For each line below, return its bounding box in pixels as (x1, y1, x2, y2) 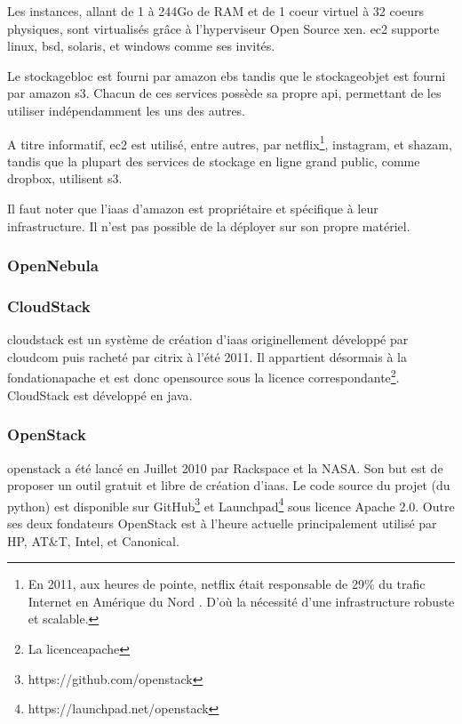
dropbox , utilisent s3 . (7, 169, 123, 188)
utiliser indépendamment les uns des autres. (7, 101, 246, 119)
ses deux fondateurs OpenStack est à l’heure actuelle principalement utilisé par (7, 513, 437, 532)
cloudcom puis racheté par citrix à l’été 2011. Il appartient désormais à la (7, 347, 407, 366)
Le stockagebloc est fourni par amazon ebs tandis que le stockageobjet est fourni (7, 66, 446, 84)
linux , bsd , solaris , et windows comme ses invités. (7, 36, 275, 55)
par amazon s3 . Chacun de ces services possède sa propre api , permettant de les (7, 84, 442, 102)
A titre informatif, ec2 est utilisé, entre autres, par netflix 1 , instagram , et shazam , (7, 132, 452, 153)
